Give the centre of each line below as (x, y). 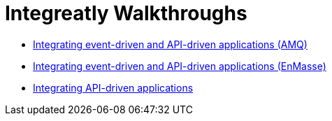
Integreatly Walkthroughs (126, 13)
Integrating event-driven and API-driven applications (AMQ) (170, 44)
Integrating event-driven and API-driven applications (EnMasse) (180, 66)
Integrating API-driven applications (113, 87)
